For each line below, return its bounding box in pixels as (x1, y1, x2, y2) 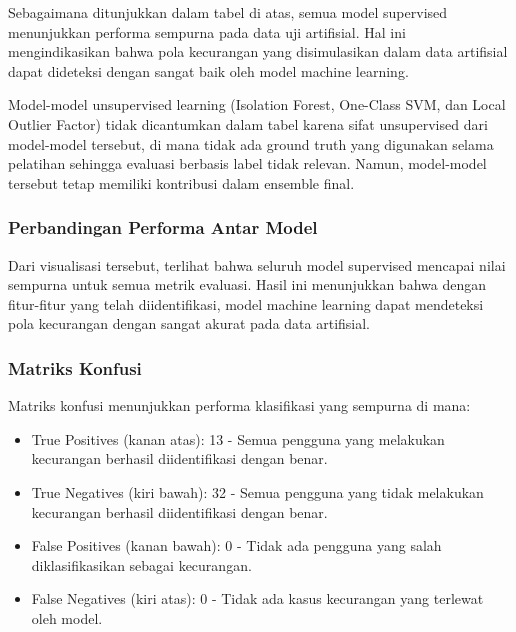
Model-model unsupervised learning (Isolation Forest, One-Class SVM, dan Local (8, 94, 506, 115)
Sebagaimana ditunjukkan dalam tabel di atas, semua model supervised (8, 2, 448, 22)
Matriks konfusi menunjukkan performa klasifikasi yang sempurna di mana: (8, 395, 471, 416)
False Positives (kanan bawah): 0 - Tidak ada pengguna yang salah (31, 535, 442, 556)
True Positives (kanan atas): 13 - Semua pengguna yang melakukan (31, 428, 445, 449)
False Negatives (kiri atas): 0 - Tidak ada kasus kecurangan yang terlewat (31, 588, 484, 609)
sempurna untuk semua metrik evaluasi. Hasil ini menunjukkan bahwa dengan (8, 274, 486, 295)
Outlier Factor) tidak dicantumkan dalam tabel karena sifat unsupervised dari (8, 113, 488, 134)
